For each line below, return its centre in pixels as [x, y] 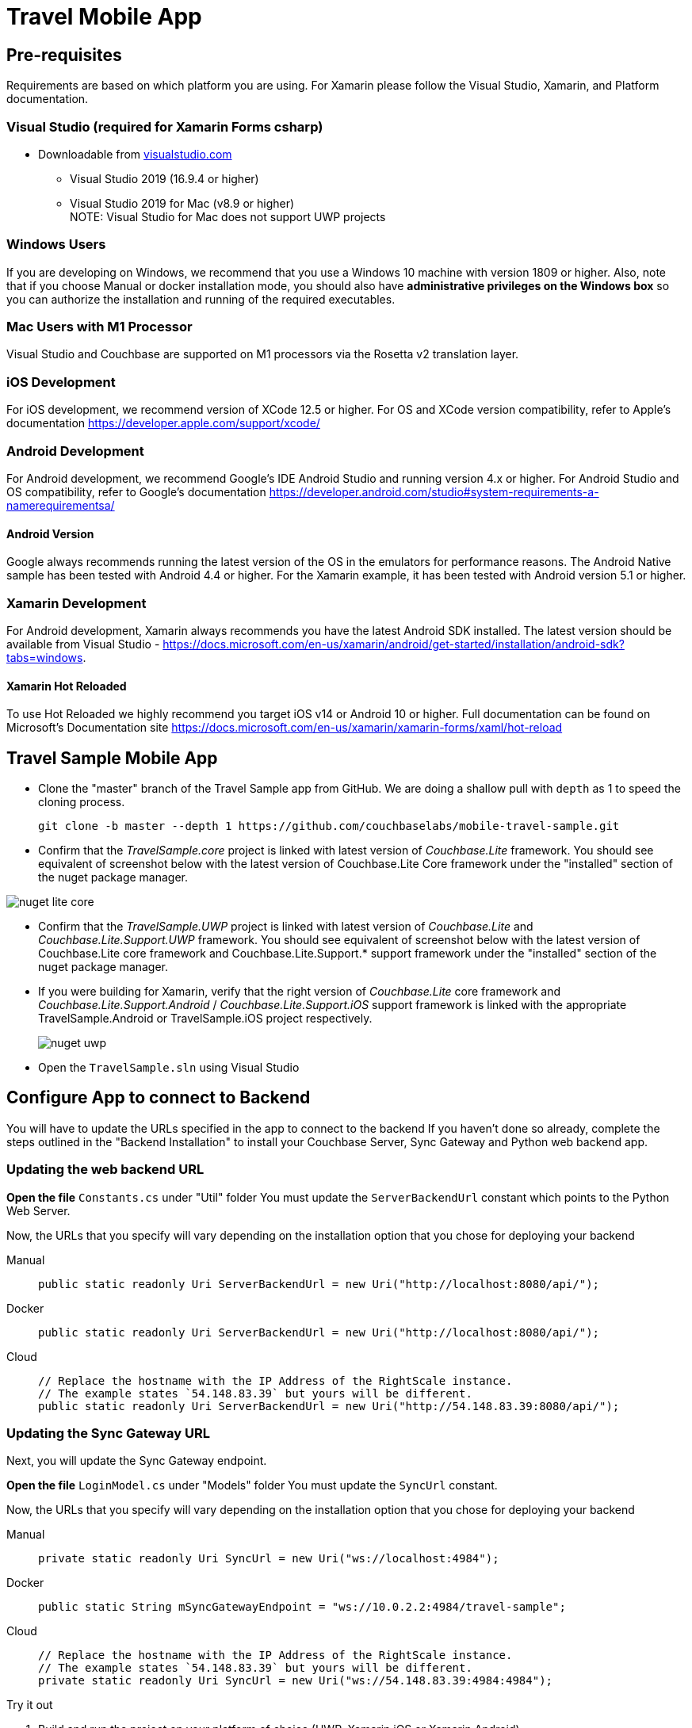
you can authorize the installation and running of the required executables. [201, 299]
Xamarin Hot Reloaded [67, 686]
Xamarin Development [76, 603]
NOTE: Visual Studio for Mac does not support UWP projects [228, 216]
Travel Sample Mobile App [112, 758]
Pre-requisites [64, 55]
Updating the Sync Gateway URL [108, 1433]
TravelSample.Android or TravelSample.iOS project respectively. [205, 1018]
